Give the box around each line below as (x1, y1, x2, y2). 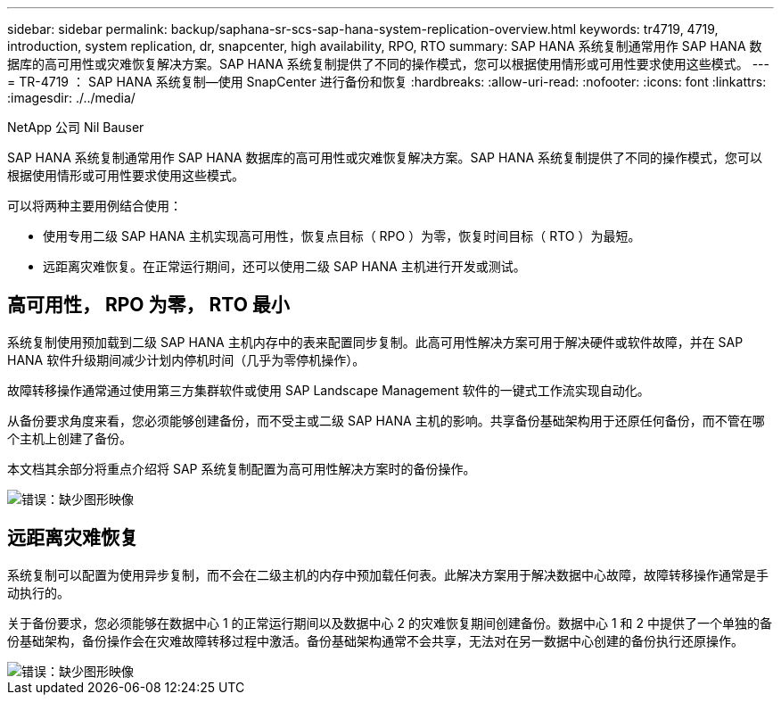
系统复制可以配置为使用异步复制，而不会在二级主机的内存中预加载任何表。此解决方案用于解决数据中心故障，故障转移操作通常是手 (7, 566, 769, 582)
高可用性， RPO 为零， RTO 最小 (7, 293, 290, 317)
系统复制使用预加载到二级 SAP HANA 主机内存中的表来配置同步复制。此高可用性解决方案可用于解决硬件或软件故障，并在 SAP (7, 334, 744, 350)
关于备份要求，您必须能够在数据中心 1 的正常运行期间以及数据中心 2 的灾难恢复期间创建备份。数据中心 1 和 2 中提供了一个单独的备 (7, 615, 772, 631)
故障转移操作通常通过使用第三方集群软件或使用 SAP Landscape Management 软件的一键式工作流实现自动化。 (7, 382, 650, 398)
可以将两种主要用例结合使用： (7, 198, 182, 213)
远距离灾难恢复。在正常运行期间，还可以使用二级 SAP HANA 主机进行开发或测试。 (43, 259, 526, 274)
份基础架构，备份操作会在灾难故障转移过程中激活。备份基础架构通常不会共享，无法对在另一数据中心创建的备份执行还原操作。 (7, 632, 744, 648)
